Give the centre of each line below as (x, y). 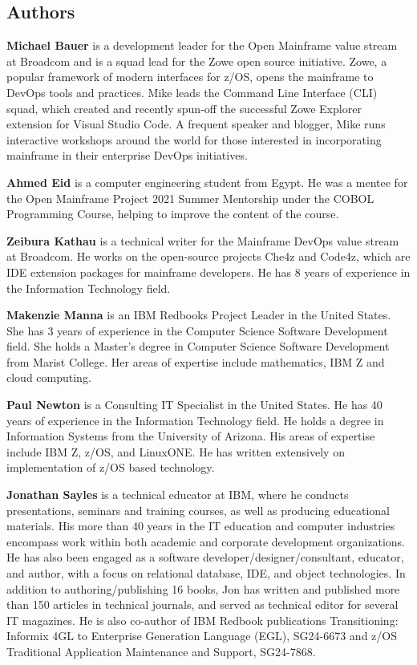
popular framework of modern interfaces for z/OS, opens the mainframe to (190, 77)
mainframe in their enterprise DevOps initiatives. (127, 155)
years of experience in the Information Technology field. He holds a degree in (195, 420)
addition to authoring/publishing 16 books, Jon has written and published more (203, 588)
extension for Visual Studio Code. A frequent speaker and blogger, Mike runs (196, 124)
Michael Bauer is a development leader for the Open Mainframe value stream (202, 45)
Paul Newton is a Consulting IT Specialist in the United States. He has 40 (194, 405)
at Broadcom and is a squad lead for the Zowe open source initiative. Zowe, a (197, 61)
